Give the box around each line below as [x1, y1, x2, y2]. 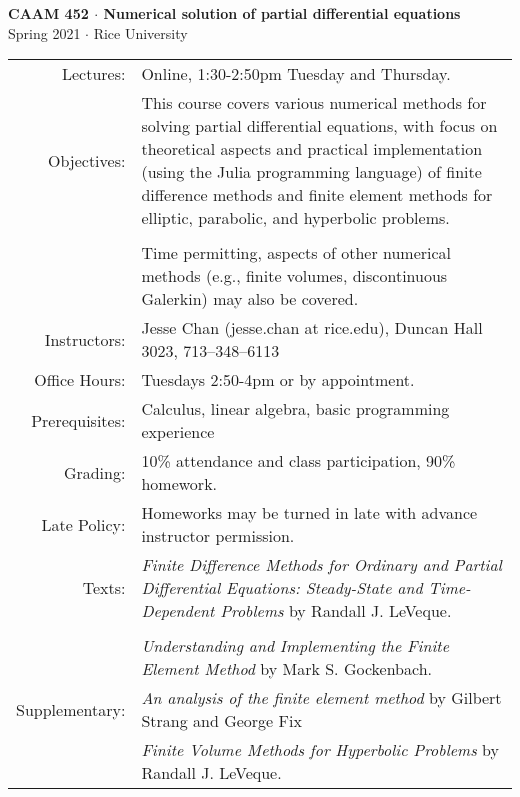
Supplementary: [16, 697, 126, 721]
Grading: [63, 460, 126, 484]
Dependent [141, 599, 215, 623]
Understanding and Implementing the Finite [141, 634, 450, 658]
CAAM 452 [8, 3, 89, 23]
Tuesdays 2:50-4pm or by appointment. [141, 368, 415, 392]
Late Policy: [41, 512, 126, 536]
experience [141, 420, 215, 444]
